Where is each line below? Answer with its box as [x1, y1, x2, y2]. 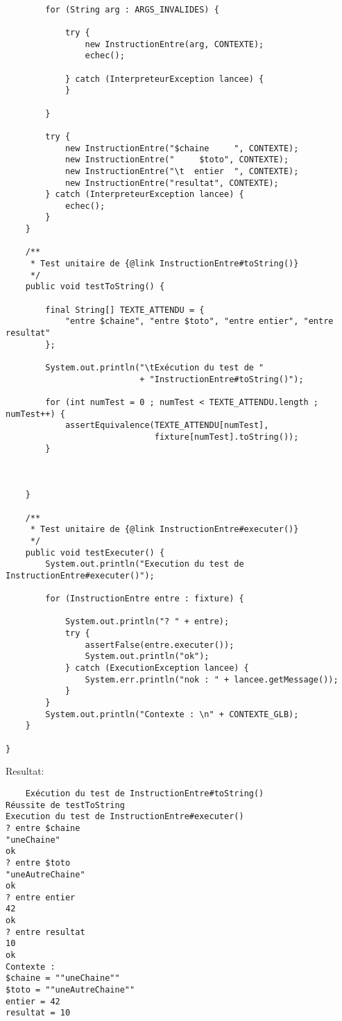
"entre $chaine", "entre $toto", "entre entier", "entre [65, 316, 334, 327]
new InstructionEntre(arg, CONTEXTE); [85, 39, 264, 49]
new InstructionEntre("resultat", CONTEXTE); [65, 178, 279, 188]
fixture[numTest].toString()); [154, 431, 299, 442]
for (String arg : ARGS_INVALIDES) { [45, 4, 219, 15]
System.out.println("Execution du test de [45, 559, 244, 569]
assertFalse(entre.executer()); [85, 640, 234, 650]
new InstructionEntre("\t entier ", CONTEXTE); [65, 166, 299, 176]
